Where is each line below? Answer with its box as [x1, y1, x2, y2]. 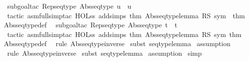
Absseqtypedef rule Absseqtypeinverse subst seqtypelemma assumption [4, 38, 231, 49]
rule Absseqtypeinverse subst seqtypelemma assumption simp [7, 48, 202, 58]
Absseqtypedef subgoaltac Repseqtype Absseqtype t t [4, 20, 178, 30]
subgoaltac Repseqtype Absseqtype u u [7, 1, 132, 11]
